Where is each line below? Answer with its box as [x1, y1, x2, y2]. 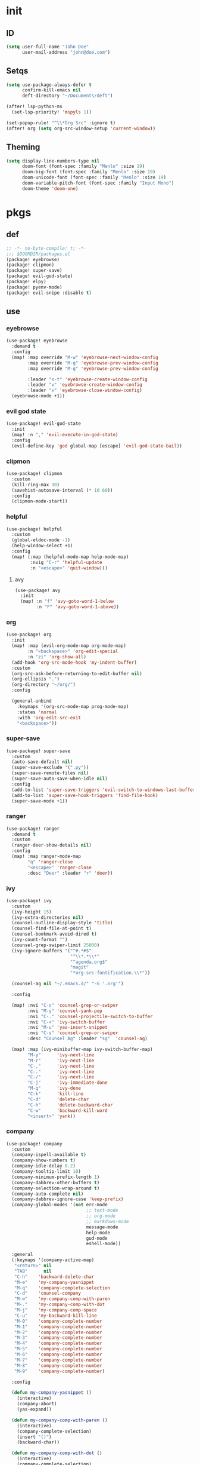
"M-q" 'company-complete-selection [14, 1285, 111, 1291]
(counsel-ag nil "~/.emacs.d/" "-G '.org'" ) [11, 981, 124, 987]
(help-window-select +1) [11, 543, 73, 549]
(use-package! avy [14, 587, 61, 593]
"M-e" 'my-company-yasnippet [14, 1279, 95, 1285]
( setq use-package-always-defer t [6, 82, 92, 88]
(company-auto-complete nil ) [11, 1191, 84, 1197]
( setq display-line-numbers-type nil [6, 158, 100, 164]
